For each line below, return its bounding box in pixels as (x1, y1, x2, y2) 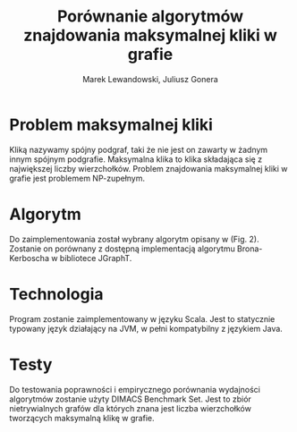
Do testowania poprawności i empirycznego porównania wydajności (9, 384, 261, 394)
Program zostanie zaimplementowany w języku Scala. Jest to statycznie (9, 313, 276, 324)
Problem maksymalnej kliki (9, 114, 213, 135)
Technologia (9, 284, 104, 304)
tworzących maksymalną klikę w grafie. (9, 412, 155, 423)
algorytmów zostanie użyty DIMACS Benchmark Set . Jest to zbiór (9, 394, 252, 404)
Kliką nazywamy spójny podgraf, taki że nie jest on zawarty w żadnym (9, 144, 268, 155)
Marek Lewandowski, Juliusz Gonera (81, 73, 219, 84)
